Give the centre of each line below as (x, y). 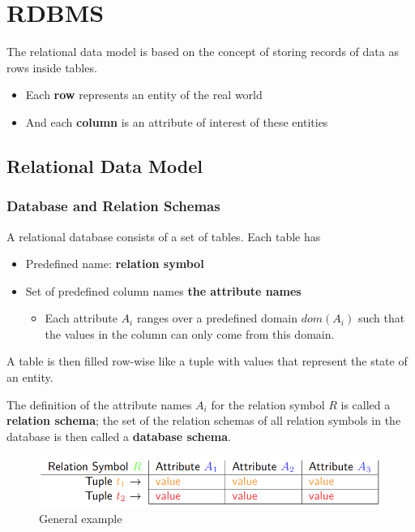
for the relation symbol (268, 404)
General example (81, 518)
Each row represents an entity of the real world (144, 95)
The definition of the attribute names (99, 404)
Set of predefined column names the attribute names (163, 290)
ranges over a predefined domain (217, 318)
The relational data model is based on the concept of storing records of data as (203, 52)
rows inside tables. (52, 67)
